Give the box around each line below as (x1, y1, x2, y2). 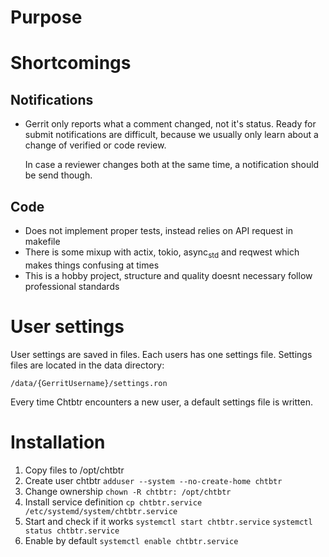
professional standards (24, 280, 120, 292)
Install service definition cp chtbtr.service (24, 496, 203, 508)
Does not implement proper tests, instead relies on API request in (24, 225, 294, 236)
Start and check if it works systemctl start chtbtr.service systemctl (24, 515, 313, 527)
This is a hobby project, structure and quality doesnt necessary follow (24, 269, 313, 281)
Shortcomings (10, 52, 132, 75)
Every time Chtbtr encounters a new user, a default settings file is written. (10, 396, 313, 408)
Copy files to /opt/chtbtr (24, 464, 125, 476)
